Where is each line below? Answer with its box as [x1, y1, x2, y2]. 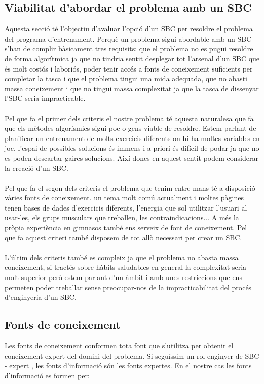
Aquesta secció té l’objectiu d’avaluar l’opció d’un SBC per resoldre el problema [5, 23, 253, 34]
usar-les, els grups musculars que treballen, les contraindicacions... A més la [5, 212, 239, 223]
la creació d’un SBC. [5, 162, 68, 173]
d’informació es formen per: [5, 370, 90, 380]
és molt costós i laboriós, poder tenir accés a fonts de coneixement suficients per [5, 63, 253, 74]
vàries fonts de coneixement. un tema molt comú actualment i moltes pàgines [5, 192, 244, 203]
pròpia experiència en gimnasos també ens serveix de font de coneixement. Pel [5, 222, 247, 233]
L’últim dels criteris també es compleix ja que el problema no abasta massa [5, 252, 239, 262]
